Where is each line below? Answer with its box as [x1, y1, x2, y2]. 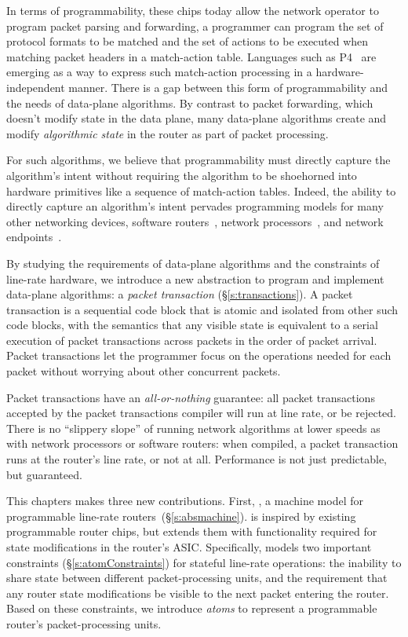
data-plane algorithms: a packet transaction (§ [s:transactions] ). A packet [6, 286, 353, 302]
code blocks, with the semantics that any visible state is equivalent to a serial [6, 317, 378, 333]
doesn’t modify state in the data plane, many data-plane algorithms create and [6, 110, 387, 126]
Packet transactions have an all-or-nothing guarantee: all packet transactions [6, 389, 375, 405]
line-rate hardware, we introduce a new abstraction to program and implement [6, 270, 384, 287]
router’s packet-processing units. [6, 615, 162, 632]
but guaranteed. [6, 466, 82, 482]
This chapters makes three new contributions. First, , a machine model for [6, 492, 363, 509]
